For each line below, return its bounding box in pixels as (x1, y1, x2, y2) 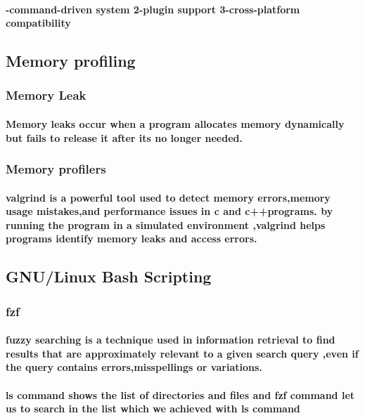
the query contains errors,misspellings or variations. (6, 360, 262, 374)
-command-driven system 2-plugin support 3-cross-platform (6, 1, 300, 16)
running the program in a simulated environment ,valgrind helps (6, 217, 326, 232)
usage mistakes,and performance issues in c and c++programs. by (6, 204, 333, 218)
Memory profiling (6, 50, 136, 72)
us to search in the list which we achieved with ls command (6, 401, 300, 416)
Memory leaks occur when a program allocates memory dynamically (6, 117, 345, 131)
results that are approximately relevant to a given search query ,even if (6, 346, 359, 360)
